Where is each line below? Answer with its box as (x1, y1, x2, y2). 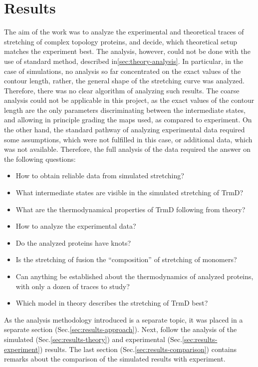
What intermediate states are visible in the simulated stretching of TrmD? (15, 187, 244, 198)
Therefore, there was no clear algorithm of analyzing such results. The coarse (4, 85, 240, 95)
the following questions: (4, 153, 76, 164)
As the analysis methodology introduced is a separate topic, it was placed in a (4, 314, 243, 325)
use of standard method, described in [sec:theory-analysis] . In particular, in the (4, 55, 244, 66)
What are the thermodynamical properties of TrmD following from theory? (15, 204, 246, 214)
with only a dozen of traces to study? (15, 281, 130, 291)
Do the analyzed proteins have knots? (15, 237, 131, 248)
